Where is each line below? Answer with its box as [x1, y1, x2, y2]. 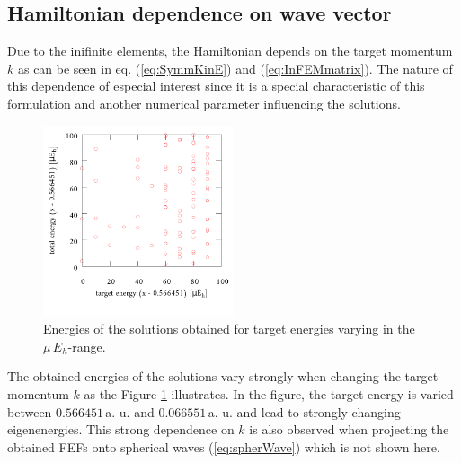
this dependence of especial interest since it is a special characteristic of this [7, 76, 425, 95]
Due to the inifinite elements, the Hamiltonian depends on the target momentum [7, 41, 453, 60]
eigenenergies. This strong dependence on [7, 420, 235, 439]
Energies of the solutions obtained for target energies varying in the [43, 319, 415, 338]
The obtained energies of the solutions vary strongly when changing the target [7, 367, 439, 386]
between [7, 402, 52, 421]
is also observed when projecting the [249, 420, 449, 439]
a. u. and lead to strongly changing [208, 402, 401, 421]
